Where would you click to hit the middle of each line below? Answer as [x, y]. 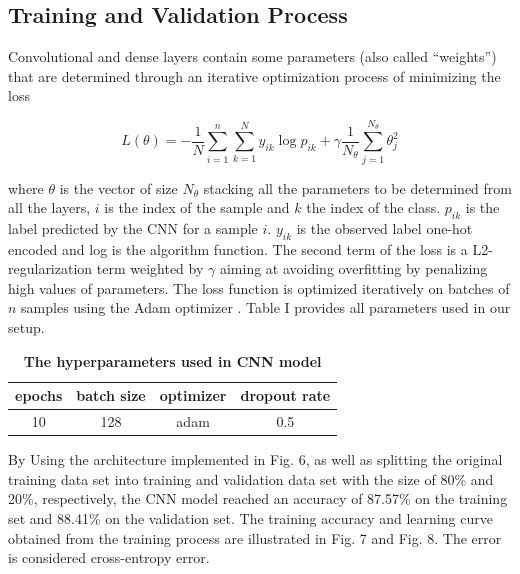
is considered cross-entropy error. [109, 557]
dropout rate [285, 395]
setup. [26, 327]
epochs [39, 395]
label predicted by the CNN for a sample [133, 227]
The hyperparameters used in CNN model [172, 360]
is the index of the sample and [197, 207]
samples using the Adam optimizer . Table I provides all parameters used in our [266, 307]
